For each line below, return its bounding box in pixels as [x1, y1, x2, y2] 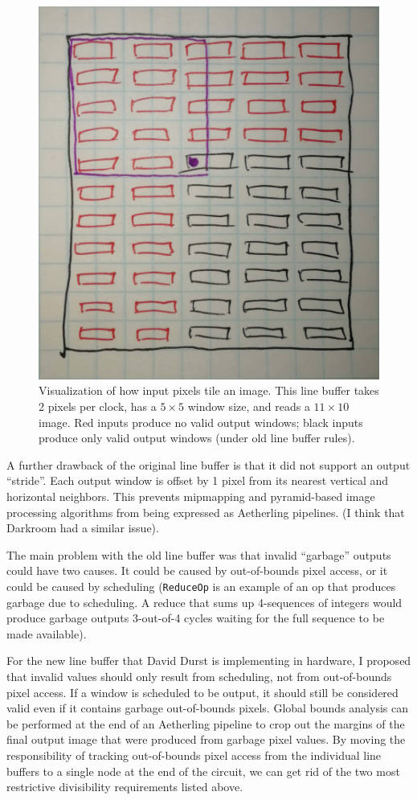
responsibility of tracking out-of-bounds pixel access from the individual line [6, 746, 382, 763]
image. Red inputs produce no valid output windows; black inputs [39, 413, 363, 430]
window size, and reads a [187, 398, 310, 415]
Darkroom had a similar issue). [6, 519, 159, 536]
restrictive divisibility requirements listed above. [6, 778, 243, 795]
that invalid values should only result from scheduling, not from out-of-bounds [6, 668, 392, 685]
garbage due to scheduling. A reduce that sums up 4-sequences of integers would [6, 593, 403, 610]
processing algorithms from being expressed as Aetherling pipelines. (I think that [6, 503, 405, 520]
